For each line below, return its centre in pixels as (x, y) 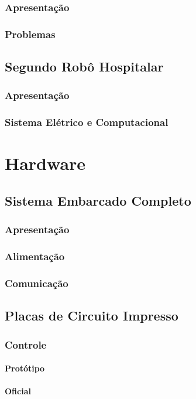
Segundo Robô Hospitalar (84, 66)
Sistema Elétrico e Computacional (87, 122)
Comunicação (37, 283)
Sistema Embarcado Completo (98, 200)
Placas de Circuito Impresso (92, 316)
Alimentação (35, 256)
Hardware (45, 163)
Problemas (30, 34)
